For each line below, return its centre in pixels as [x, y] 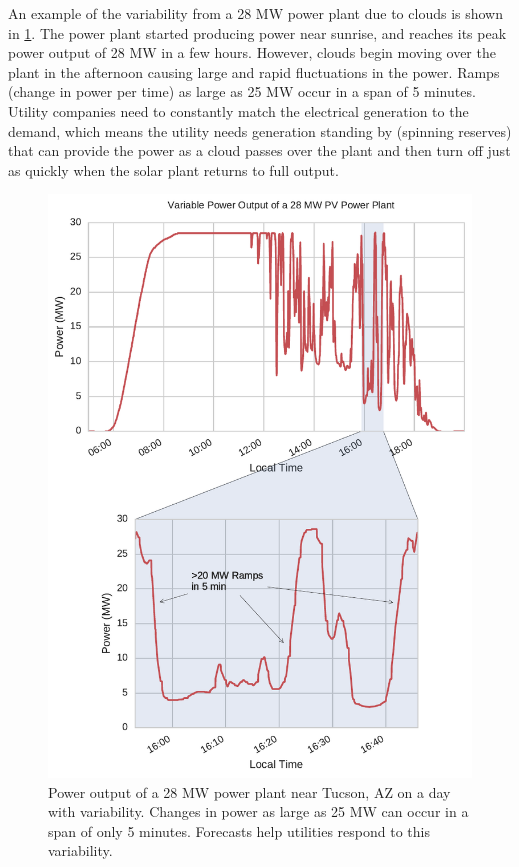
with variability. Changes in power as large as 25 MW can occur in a [258, 811]
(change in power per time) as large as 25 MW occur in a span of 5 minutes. [242, 91]
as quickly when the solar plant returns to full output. [173, 169]
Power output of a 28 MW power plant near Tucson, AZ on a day [249, 791]
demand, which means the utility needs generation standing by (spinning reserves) [260, 130]
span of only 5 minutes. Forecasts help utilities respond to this [239, 830]
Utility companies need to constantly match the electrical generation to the [238, 110]
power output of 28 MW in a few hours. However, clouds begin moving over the [252, 52]
